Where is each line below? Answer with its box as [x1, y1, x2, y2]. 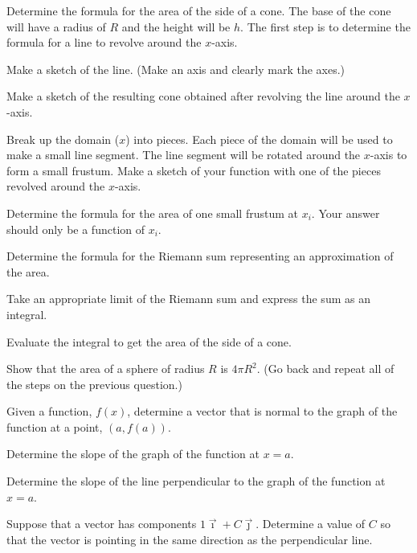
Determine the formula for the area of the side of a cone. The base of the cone [6, 2, 391, 18]
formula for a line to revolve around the [6, 34, 202, 51]
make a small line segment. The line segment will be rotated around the [6, 146, 361, 163]
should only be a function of [6, 220, 145, 237]
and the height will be [121, 18, 231, 35]
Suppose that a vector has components [6, 515, 197, 532]
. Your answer [311, 204, 380, 221]
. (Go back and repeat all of [256, 360, 395, 377]
